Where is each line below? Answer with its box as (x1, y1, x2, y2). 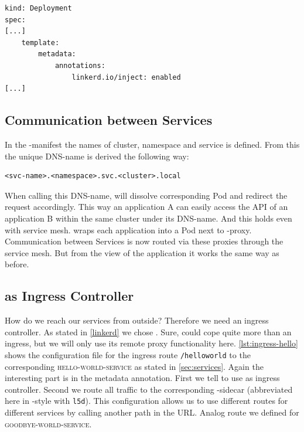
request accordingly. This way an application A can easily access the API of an (5, 200, 288, 213)
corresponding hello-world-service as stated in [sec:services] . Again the (5, 360, 264, 372)
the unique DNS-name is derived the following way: (5, 149, 189, 162)
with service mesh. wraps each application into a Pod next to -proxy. (5, 223, 252, 236)
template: (21, 38, 60, 47)
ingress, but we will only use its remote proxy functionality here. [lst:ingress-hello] (5, 337, 298, 349)
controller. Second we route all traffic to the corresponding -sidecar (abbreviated (5, 383, 293, 395)
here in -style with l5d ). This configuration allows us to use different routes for (5, 394, 288, 407)
